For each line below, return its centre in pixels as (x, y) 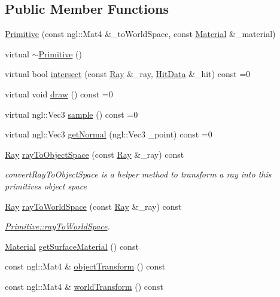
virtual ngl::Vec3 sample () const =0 (71, 114)
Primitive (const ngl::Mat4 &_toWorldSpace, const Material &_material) (140, 34)
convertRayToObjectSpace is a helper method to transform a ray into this (138, 174)
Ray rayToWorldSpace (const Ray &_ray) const (93, 206)
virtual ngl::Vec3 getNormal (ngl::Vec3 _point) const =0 (109, 134)
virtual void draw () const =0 (59, 94)
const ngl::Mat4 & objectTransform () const (85, 266)
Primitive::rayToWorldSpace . (57, 226)
